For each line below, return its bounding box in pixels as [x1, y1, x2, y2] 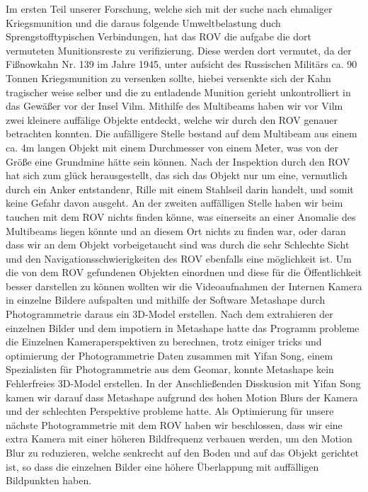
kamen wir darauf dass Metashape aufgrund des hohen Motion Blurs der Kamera [6, 389, 358, 404]
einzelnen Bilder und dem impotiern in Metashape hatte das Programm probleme [6, 320, 360, 335]
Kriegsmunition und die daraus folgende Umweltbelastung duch [6, 15, 281, 30]
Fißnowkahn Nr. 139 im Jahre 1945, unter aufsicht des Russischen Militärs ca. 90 [6, 57, 357, 71]
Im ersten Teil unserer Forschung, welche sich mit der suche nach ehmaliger [6, 1, 333, 16]
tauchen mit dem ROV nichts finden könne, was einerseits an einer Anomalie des [6, 209, 356, 224]
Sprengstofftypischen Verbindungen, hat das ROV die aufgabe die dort [6, 29, 311, 44]
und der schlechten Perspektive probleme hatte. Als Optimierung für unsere [6, 404, 334, 418]
